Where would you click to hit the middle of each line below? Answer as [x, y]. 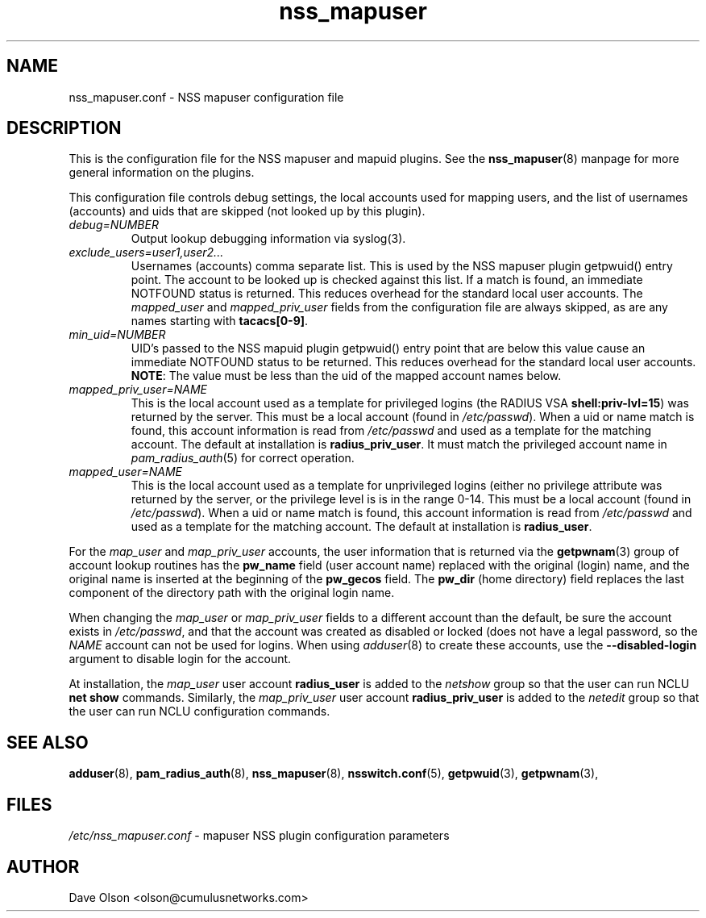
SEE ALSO [48, 742]
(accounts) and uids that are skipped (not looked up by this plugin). [247, 211]
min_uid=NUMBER [117, 335]
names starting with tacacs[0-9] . [220, 321]
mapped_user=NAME [125, 472]
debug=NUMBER [114, 225]
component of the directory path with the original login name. [232, 593]
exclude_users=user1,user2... [146, 252]
